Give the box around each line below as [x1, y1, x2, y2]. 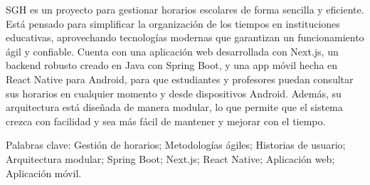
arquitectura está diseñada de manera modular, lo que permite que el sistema [6, 100, 343, 115]
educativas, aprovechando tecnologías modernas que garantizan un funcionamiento [6, 30, 364, 45]
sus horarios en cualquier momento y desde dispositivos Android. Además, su [6, 85, 342, 100]
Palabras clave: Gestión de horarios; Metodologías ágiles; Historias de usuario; [6, 137, 346, 152]
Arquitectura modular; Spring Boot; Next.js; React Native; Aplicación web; [6, 151, 335, 166]
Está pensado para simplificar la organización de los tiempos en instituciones [6, 16, 340, 31]
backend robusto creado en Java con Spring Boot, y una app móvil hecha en [6, 58, 338, 73]
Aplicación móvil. [6, 165, 82, 180]
